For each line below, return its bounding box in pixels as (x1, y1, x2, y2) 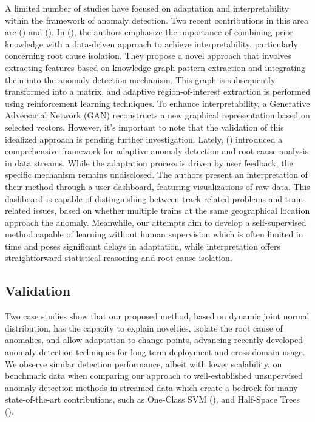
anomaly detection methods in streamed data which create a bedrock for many (5, 381, 298, 393)
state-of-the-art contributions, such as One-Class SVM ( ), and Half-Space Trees (5, 393, 300, 406)
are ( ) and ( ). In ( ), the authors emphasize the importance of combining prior (5, 26, 293, 38)
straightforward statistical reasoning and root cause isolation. (5, 251, 232, 264)
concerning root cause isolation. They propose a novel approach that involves (5, 49, 291, 62)
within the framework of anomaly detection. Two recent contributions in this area (5, 13, 309, 26)
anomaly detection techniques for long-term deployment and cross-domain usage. (5, 345, 305, 358)
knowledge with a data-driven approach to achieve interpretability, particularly (5, 37, 298, 50)
